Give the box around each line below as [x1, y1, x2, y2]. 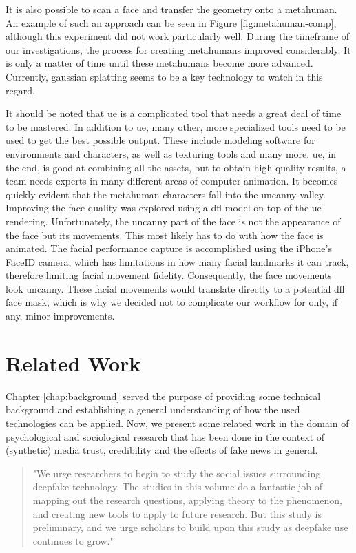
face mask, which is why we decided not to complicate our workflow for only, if [6, 295, 338, 309]
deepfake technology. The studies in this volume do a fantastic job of [32, 479, 323, 494]
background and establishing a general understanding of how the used [6, 402, 300, 417]
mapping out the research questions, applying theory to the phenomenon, [32, 492, 342, 507]
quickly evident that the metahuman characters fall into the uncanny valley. [6, 187, 326, 201]
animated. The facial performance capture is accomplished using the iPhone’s [6, 241, 332, 255]
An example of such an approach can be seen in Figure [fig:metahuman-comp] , [6, 15, 337, 30]
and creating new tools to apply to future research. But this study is [32, 506, 322, 521]
